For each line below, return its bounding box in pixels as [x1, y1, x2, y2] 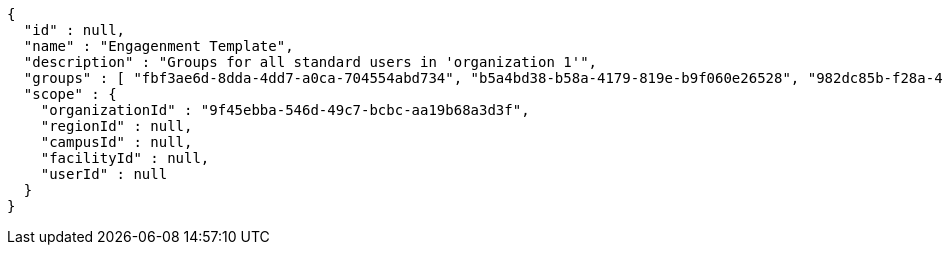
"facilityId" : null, [40, 150, 210, 166]
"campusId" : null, [40, 134, 193, 150]
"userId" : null [40, 166, 168, 182]
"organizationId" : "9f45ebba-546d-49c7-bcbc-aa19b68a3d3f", [40, 102, 530, 118]
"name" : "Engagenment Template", [23, 38, 294, 54]
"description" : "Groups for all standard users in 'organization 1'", [23, 54, 598, 70]
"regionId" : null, [40, 118, 193, 134]
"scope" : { [23, 86, 117, 102]
